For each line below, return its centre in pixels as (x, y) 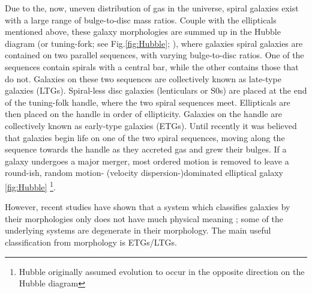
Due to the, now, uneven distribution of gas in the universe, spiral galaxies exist (152, 8)
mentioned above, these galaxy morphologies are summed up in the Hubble (143, 32)
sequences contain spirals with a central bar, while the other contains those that (152, 66)
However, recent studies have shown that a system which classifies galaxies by (148, 207)
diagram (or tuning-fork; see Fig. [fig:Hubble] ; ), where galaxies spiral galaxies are (154, 43)
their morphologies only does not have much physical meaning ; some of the (144, 218)
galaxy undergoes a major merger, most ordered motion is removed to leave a (147, 161)
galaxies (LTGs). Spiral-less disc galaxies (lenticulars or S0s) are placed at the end (156, 90)
